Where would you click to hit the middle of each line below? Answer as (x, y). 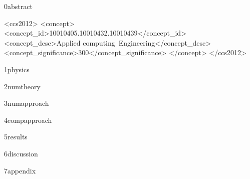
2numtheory (22, 86)
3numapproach (27, 103)
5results (16, 137)
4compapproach (28, 120)
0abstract (18, 6)
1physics (17, 69)
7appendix (20, 170)
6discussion (21, 153)
